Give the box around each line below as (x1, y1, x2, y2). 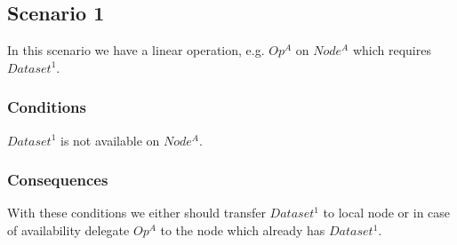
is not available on (60, 130, 160, 149)
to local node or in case (323, 203, 451, 222)
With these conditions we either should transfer (7, 203, 266, 222)
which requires (352, 41, 431, 59)
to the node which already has (160, 221, 325, 240)
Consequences (7, 169, 108, 191)
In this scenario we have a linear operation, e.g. (7, 41, 265, 59)
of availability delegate (7, 221, 130, 240)
